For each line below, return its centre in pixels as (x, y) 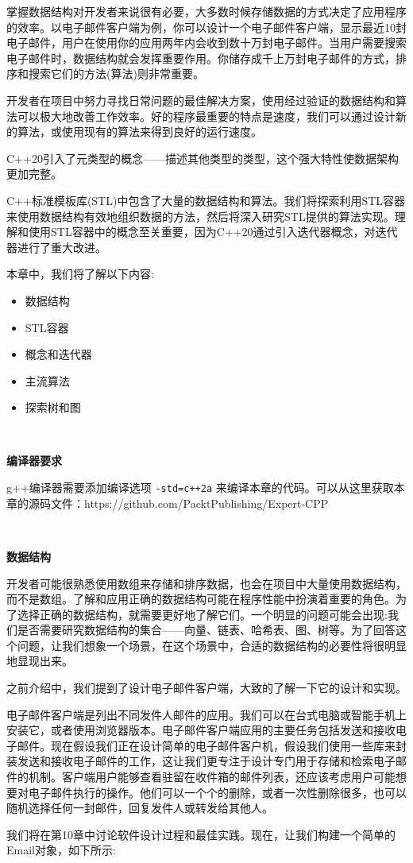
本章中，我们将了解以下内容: (80, 274)
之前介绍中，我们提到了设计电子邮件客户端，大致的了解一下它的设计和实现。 (206, 688)
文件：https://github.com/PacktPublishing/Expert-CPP (189, 503)
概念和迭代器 (58, 354)
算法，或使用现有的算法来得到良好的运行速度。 (139, 132)
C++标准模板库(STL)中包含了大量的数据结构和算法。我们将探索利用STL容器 (206, 200)
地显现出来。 (40, 661)
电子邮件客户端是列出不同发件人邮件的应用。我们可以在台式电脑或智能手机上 (206, 714)
